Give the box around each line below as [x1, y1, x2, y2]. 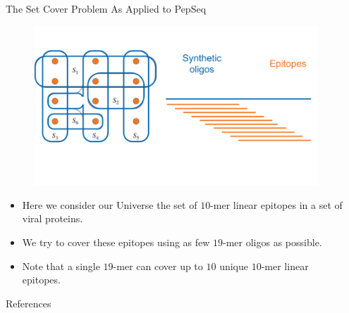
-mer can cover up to [113, 258, 203, 273]
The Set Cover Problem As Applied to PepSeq [6, 1, 207, 15]
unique [219, 258, 248, 273]
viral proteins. [22, 211, 83, 226]
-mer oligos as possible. [223, 235, 322, 250]
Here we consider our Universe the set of [22, 197, 197, 212]
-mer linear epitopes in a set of [210, 197, 343, 212]
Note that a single [22, 258, 100, 273]
